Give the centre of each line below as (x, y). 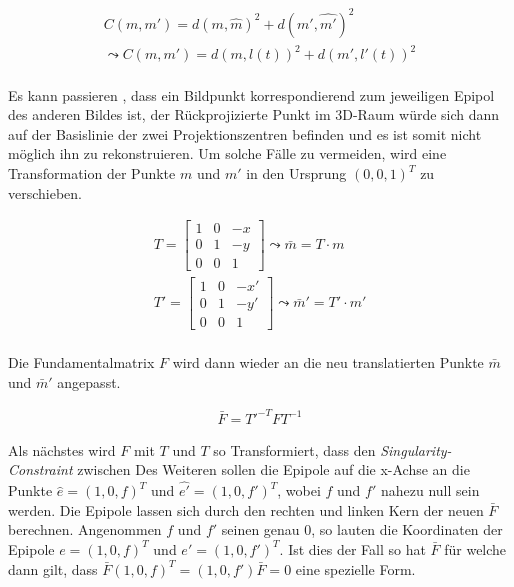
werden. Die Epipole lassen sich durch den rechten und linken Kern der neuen (246, 509)
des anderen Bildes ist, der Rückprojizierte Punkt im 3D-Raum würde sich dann (254, 114)
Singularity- (416, 449)
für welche (475, 548)
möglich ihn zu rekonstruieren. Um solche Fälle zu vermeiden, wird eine (227, 153)
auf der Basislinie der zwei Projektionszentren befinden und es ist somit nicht (245, 133)
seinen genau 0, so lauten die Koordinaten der (362, 529)
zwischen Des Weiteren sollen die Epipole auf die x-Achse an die (273, 469)
